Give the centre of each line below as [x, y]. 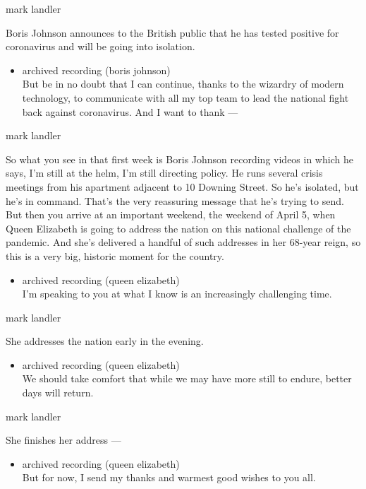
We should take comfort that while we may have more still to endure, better [187, 378]
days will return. [58, 393]
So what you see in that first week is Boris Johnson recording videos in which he [179, 159]
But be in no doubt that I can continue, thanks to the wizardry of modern [183, 84]
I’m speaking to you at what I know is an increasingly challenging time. [177, 294]
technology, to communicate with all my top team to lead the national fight [185, 97]
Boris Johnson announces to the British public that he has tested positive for [172, 32]
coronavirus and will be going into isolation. [100, 46]
